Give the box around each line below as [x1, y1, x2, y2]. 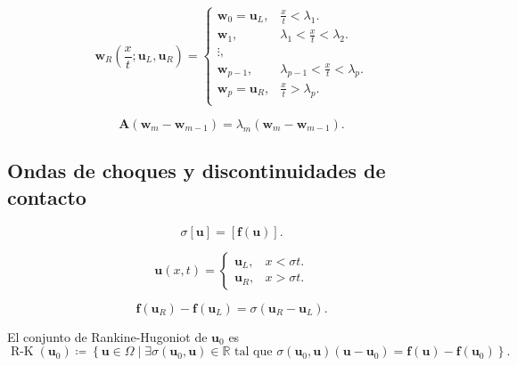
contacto [7, 183, 86, 210]
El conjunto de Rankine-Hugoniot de [7, 327, 208, 346]
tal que [234, 346, 273, 359]
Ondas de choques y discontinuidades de [7, 157, 386, 184]
